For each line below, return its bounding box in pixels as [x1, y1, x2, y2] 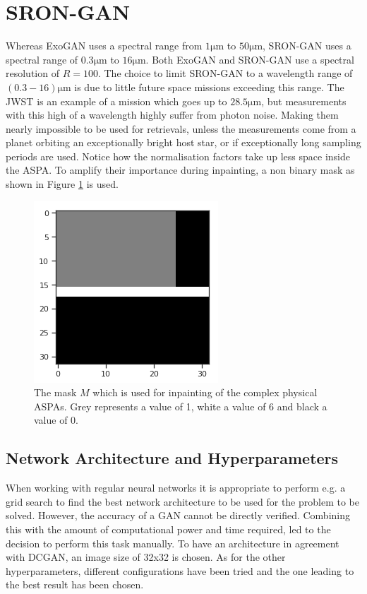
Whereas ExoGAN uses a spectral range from [6, 38, 203, 53]
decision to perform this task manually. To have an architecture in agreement [6, 535, 339, 550]
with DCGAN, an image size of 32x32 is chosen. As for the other [6, 550, 286, 564]
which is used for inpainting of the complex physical [92, 385, 318, 400]
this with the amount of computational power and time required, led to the [6, 522, 331, 537]
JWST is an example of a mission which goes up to [6, 93, 227, 108]
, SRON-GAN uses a [263, 38, 351, 53]
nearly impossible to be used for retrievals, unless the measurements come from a [6, 121, 356, 136]
